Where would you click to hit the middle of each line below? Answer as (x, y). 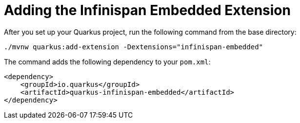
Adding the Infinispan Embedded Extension (147, 10)
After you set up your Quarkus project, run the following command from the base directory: (150, 32)
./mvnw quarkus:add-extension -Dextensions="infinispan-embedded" (134, 47)
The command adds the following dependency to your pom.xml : (107, 61)
